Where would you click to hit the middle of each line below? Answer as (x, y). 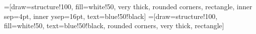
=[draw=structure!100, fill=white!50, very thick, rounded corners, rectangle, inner (128, 6)
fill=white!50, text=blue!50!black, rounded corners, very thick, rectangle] (114, 25)
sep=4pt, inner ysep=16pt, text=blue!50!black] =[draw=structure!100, (111, 16)
